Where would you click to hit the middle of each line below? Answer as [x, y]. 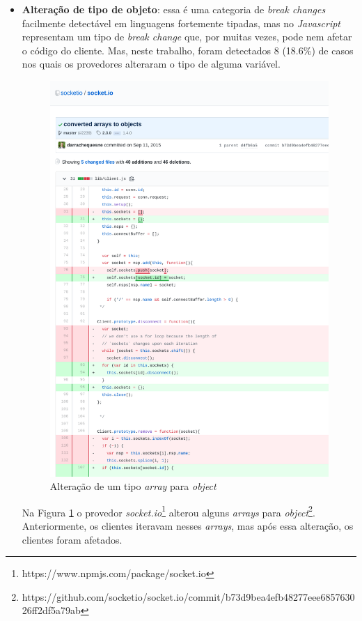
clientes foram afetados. [72, 539]
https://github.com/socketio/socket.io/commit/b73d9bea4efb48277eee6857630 [188, 596]
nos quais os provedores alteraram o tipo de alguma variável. [151, 64]
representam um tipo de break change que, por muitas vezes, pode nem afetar [187, 37]
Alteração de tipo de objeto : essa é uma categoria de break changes [174, 9]
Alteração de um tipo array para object [133, 486]
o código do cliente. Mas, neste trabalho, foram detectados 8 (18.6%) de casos [188, 50]
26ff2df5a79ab [51, 610]
